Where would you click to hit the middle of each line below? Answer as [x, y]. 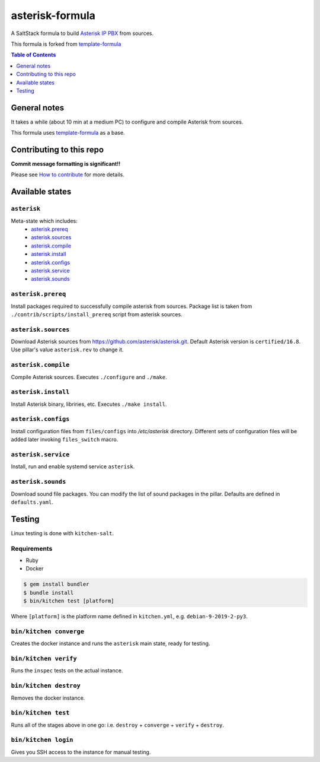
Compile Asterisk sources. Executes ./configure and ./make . [89, 377]
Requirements [32, 548]
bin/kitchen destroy [46, 686]
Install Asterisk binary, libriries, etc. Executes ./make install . [89, 404]
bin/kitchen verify [44, 659]
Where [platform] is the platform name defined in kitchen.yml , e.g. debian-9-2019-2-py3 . [129, 617]
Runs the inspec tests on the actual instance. [67, 671]
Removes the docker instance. [48, 698]
